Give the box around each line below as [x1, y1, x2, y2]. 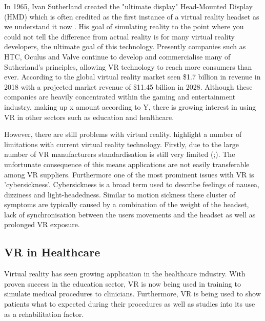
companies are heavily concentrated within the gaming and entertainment [4, 91, 236, 102]
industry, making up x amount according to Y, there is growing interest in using [4, 101, 256, 112]
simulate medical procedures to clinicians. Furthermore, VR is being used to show [4, 288, 261, 299]
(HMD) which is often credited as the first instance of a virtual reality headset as [4, 11, 259, 22]
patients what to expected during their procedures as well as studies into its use [4, 298, 255, 309]
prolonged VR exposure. [4, 219, 80, 230]
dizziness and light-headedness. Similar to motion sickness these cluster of [4, 189, 236, 199]
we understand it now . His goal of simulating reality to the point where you [4, 21, 244, 32]
